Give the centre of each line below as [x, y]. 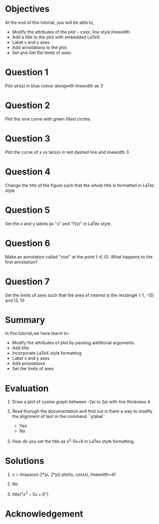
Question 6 [28, 243]
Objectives [27, 9]
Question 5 [28, 210]
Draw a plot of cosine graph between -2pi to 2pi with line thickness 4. [82, 402]
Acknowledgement [44, 514]
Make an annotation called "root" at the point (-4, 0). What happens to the [79, 257]
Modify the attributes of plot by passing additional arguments [73, 343]
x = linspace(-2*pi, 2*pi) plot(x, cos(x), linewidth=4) [64, 474]
